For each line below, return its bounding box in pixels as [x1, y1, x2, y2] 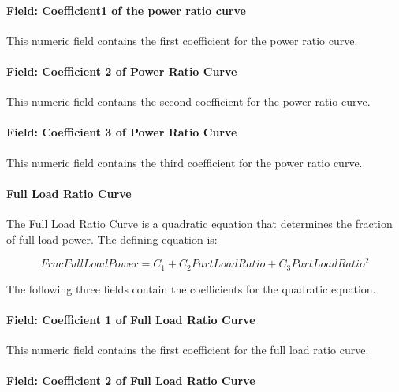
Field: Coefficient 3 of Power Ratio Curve [6, 124, 237, 140]
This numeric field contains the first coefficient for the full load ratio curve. [6, 342, 369, 358]
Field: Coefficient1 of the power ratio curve [6, 2, 246, 18]
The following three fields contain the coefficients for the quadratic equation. [6, 280, 376, 297]
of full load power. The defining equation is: [6, 230, 218, 247]
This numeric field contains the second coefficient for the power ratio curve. [6, 93, 371, 110]
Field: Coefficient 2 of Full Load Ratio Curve [6, 372, 255, 389]
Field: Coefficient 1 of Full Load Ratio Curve [6, 311, 255, 327]
